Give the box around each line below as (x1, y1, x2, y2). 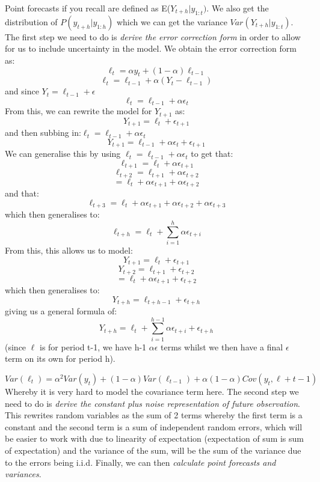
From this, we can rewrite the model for (5, 105, 152, 117)
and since (5, 85, 39, 97)
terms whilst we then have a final (161, 340, 283, 353)
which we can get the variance (116, 15, 227, 28)
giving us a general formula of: (5, 305, 117, 317)
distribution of (5, 15, 58, 28)
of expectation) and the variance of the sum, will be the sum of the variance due (5, 444, 301, 456)
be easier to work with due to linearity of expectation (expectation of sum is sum (5, 432, 304, 445)
